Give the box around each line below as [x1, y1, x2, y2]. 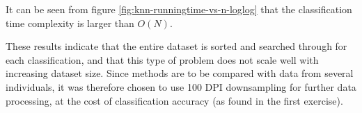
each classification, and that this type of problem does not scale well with [6, 52, 319, 67]
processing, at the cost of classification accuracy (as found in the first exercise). [6, 93, 343, 107]
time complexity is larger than [6, 15, 134, 30]
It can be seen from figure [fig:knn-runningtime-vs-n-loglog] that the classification [6, 2, 352, 16]
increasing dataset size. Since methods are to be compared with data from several [6, 66, 354, 80]
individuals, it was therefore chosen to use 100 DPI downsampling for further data [6, 79, 356, 94]
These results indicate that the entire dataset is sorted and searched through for [6, 39, 347, 53]
